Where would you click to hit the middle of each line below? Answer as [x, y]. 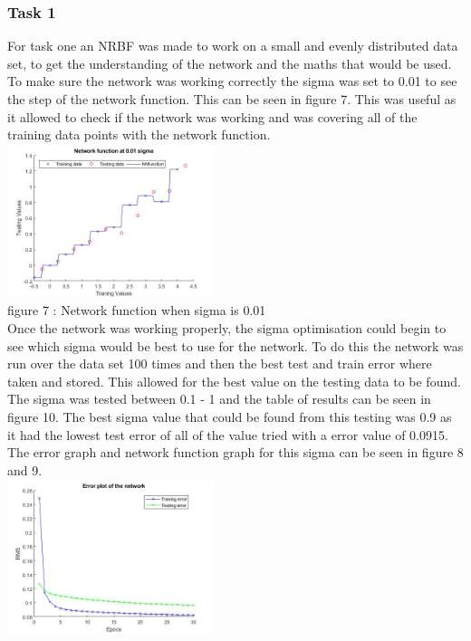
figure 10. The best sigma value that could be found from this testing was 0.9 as [230, 417]
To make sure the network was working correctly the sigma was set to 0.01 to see [232, 81]
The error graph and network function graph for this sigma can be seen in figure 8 [235, 452]
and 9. [25, 469]
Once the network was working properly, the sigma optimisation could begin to [227, 328]
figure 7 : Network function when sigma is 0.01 [137, 310]
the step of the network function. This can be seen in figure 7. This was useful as [232, 99]
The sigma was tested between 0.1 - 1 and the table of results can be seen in [219, 399]
